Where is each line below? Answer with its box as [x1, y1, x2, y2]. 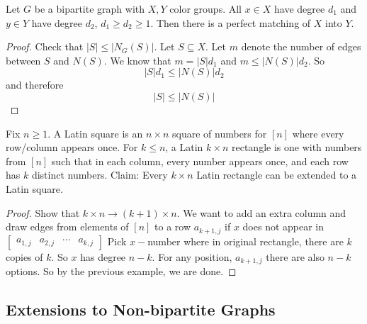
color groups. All [169, 1, 242, 16]
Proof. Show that [6, 205, 80, 220]
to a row [154, 219, 191, 234]
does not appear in [242, 219, 324, 234]
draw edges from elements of [6, 219, 129, 234]
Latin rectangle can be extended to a [196, 167, 357, 182]
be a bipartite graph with [34, 1, 145, 16]
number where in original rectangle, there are [147, 233, 344, 248]
